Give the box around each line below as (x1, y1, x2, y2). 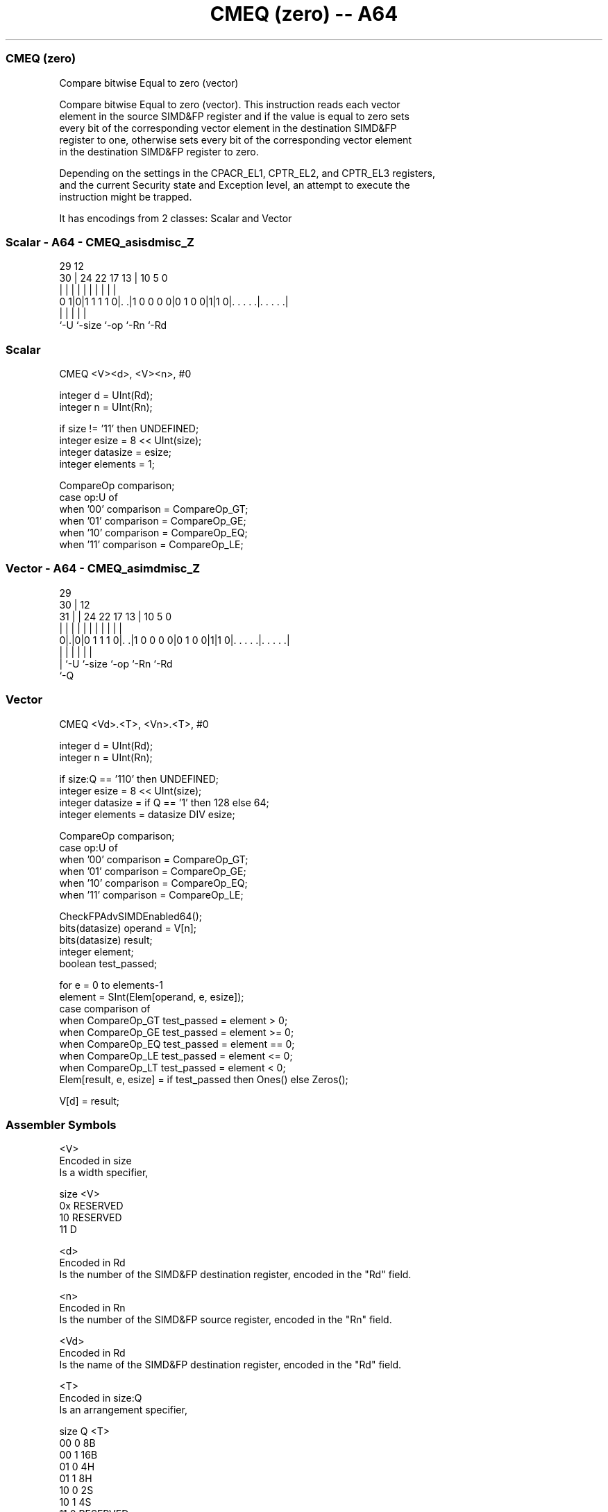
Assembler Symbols (6, 1117, 117, 1132)
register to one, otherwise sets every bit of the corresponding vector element (59, 133, 412, 146)
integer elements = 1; (59, 458, 155, 470)
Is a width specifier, (59, 1166, 149, 1179)
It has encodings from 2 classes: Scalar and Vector (59, 212, 292, 224)
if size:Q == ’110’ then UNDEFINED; (59, 772, 219, 785)
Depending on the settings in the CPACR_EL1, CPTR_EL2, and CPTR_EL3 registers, (59, 167, 436, 179)
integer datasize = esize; (59, 446, 172, 458)
